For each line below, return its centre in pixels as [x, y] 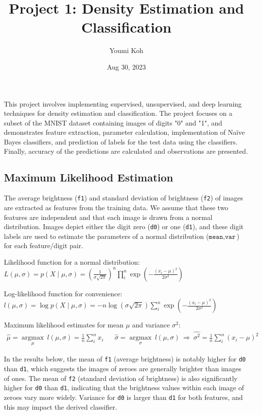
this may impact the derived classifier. [61, 406]
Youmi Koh [126, 50]
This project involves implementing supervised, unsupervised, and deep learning [123, 103]
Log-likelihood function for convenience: [63, 293]
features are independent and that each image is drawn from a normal [108, 217]
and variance [151, 325]
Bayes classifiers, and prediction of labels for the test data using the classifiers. [121, 141]
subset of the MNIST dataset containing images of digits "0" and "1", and [113, 122]
